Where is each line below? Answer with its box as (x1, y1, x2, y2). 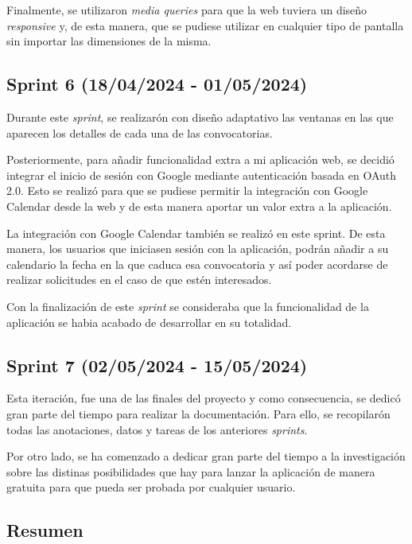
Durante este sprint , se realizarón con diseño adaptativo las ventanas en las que (6, 108, 394, 125)
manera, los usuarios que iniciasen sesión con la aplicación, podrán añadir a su (6, 240, 389, 257)
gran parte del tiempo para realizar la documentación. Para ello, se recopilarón (6, 405, 391, 422)
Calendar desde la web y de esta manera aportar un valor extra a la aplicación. (6, 197, 392, 214)
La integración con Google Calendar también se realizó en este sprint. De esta (6, 224, 386, 241)
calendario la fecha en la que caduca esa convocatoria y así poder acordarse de (6, 255, 388, 272)
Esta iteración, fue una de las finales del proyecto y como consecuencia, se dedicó (6, 390, 401, 406)
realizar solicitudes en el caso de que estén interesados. (6, 271, 272, 288)
